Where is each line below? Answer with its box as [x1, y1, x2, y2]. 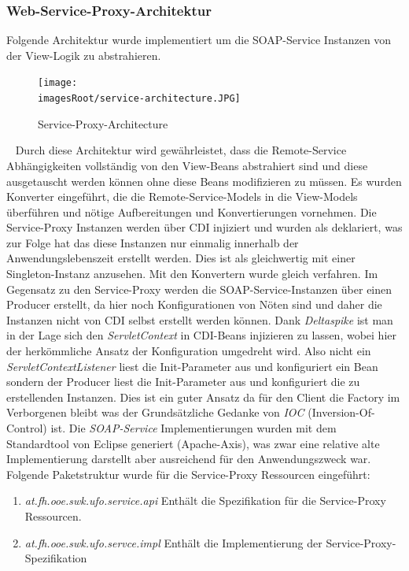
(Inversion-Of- [308, 404, 375, 421]
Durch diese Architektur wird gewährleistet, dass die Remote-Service [15, 142, 347, 158]
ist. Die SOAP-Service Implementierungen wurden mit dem [50, 420, 337, 436]
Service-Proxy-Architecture [38, 115, 168, 132]
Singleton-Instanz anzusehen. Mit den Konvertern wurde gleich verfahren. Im [6, 265, 378, 282]
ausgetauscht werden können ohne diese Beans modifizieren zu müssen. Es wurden [6, 172, 402, 189]
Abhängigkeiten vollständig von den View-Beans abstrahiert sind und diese [6, 157, 368, 173]
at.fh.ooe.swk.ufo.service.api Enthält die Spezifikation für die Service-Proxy [24, 492, 386, 509]
